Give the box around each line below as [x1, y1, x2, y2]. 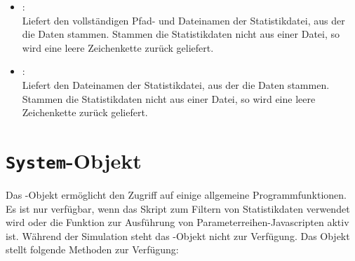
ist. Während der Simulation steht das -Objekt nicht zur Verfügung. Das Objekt [6, 228, 350, 243]
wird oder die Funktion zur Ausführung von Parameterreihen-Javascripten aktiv [6, 215, 349, 230]
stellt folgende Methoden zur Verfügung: [6, 242, 179, 257]
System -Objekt [6, 146, 142, 174]
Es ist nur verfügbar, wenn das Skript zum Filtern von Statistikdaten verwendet [6, 201, 350, 216]
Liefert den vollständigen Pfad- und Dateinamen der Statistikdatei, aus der [22, 13, 345, 27]
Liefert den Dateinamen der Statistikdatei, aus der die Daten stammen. [22, 77, 330, 92]
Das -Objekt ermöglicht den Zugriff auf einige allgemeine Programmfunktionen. [6, 188, 347, 202]
